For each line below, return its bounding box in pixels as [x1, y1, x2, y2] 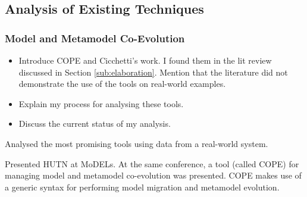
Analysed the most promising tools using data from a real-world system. [5, 137, 268, 149]
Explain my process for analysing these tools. [18, 97, 184, 110]
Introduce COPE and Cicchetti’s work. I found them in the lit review [18, 54, 272, 66]
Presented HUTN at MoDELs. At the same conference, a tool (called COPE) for [5, 157, 299, 170]
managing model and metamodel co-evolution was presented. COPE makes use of [5, 169, 302, 182]
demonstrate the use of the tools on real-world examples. [18, 77, 226, 90]
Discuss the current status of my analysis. [18, 117, 171, 130]
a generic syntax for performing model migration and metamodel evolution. [5, 180, 280, 193]
